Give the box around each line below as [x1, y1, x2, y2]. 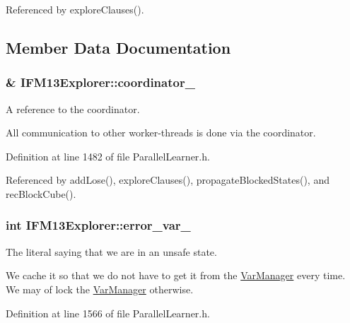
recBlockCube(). [6, 186, 76, 201]
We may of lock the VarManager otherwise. [6, 281, 194, 296]
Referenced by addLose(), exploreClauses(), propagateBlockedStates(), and [6, 172, 329, 187]
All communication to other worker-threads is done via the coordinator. [6, 125, 316, 140]
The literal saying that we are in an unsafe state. [6, 244, 217, 259]
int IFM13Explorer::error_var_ [6, 216, 191, 234]
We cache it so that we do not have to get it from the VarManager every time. [6, 268, 346, 283]
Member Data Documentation [6, 36, 231, 58]
